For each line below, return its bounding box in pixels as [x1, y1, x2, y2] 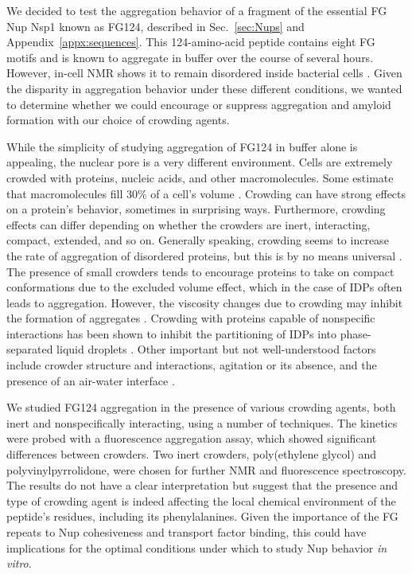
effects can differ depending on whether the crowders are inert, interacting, [6, 216, 371, 232]
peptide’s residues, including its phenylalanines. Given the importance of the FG [6, 508, 398, 525]
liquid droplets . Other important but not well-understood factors [56, 341, 376, 357]
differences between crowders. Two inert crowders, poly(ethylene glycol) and [6, 446, 377, 463]
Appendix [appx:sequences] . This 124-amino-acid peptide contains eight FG [6, 33, 375, 50]
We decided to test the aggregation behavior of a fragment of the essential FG [6, 2, 387, 18]
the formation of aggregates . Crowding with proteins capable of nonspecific [6, 310, 375, 326]
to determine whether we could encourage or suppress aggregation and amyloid [6, 96, 391, 112]
